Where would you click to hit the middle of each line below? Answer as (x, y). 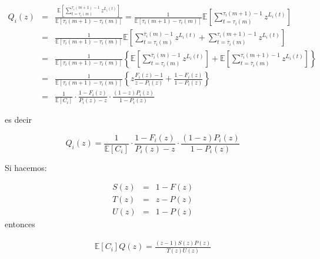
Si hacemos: (26, 167)
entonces (20, 224)
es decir (18, 120)
